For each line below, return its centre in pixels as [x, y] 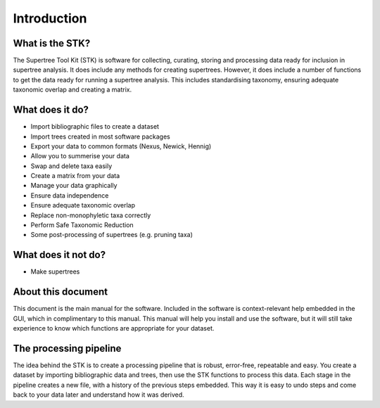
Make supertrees [55, 272]
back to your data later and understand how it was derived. [99, 395]
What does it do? [51, 110]
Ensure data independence [70, 195]
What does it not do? [59, 255]
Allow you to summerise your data [80, 156]
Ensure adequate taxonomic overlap [83, 205]
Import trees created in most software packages [100, 136]
